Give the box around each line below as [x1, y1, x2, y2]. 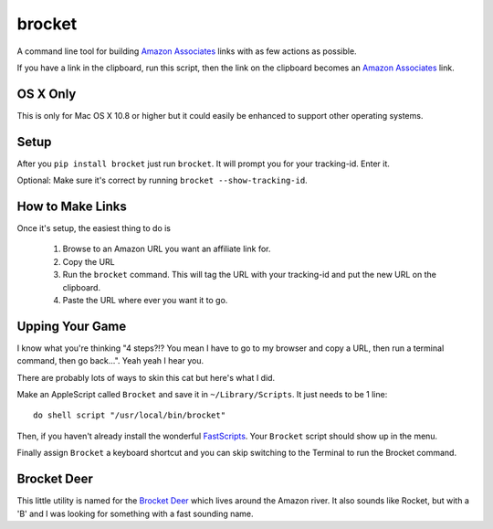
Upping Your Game [16, 318, 127, 333]
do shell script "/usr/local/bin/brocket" [33, 410, 226, 420]
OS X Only [16, 86, 77, 101]
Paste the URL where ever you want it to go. [62, 295, 228, 305]
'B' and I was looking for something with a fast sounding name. [16, 508, 255, 519]
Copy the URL [62, 256, 116, 267]
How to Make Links [16, 198, 127, 214]
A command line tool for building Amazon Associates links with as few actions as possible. [16, 46, 357, 57]
